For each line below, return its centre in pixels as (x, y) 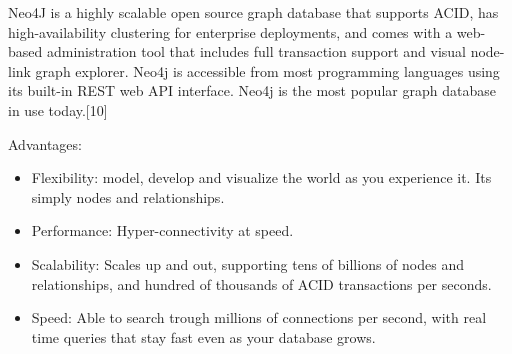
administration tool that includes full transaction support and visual (256, 51)
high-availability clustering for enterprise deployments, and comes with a (230, 31)
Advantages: (45, 143)
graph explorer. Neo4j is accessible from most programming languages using (267, 70)
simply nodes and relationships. (128, 196)
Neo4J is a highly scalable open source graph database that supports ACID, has (253, 12)
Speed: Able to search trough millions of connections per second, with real (259, 317)
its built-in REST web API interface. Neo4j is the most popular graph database (252, 90)
